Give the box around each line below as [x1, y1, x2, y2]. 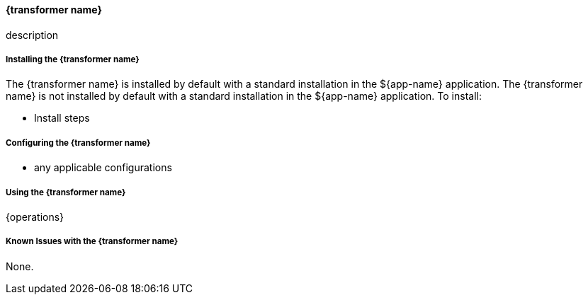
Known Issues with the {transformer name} [6, 236, 179, 247]
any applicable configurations [34, 161, 172, 174]
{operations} [6, 210, 64, 223]
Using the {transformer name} [6, 187, 126, 197]
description [6, 28, 59, 41]
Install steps [34, 112, 90, 125]
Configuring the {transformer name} [6, 137, 151, 148]
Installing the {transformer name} [6, 54, 140, 64]
